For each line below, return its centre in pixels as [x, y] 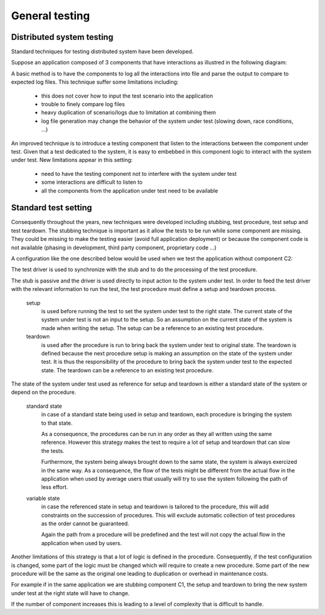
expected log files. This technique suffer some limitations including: [95, 82]
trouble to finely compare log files [83, 104]
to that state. [57, 423]
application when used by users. [82, 543]
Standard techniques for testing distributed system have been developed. [102, 52]
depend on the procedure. [44, 392]
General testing [51, 16]
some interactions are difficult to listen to [92, 182]
